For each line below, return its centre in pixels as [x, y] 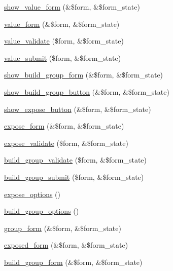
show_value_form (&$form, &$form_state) [72, 7]
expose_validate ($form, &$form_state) [66, 143]
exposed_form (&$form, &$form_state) [66, 245]
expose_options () [32, 194]
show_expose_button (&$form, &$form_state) [78, 109]
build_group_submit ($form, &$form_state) [74, 177]
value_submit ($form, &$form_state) [63, 57]
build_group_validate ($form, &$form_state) [76, 160]
